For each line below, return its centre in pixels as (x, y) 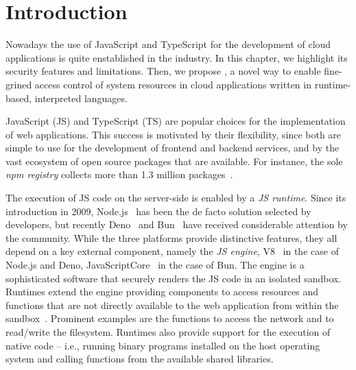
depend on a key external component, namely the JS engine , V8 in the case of (172, 251)
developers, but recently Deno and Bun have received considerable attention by (177, 224)
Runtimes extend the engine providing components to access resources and (162, 292)
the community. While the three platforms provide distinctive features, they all (171, 237)
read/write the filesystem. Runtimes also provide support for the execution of (168, 332)
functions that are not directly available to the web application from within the (172, 305)
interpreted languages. (81, 98)
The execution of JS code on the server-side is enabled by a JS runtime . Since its (176, 198)
